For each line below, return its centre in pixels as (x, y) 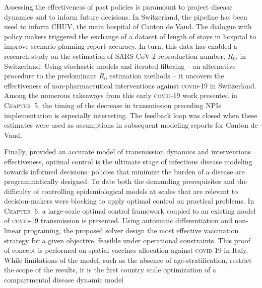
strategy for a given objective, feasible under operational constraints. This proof (127, 240)
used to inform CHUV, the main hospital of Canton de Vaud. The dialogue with (128, 26)
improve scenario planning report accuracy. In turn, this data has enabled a (121, 46)
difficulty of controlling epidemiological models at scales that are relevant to (121, 191)
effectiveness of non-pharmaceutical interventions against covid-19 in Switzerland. (130, 85)
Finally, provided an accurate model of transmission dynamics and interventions (127, 152)
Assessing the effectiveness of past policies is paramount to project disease (118, 7)
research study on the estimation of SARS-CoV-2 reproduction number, (115, 56)
